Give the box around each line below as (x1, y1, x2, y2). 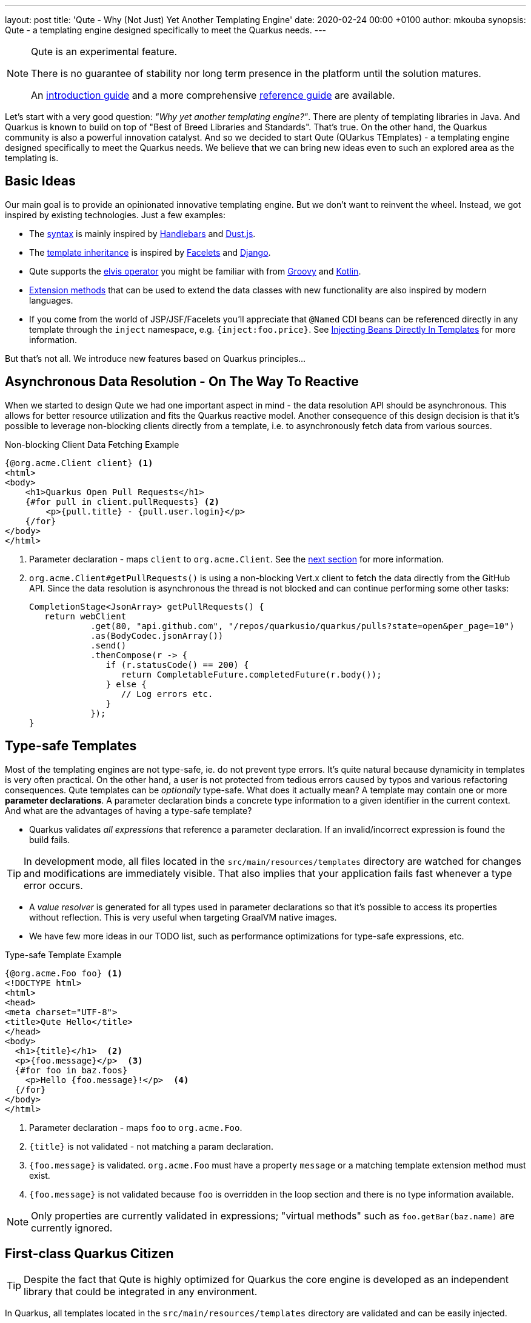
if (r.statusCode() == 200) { (105, 659, 249, 670)
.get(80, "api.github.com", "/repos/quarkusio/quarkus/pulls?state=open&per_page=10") (90, 621, 515, 631)
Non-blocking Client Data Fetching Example (5, 439, 179, 450)
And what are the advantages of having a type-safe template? (5, 805, 252, 816)
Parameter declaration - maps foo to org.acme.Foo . (29, 1122, 242, 1133)
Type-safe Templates (5, 738, 137, 754)
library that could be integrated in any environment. (24, 1285, 258, 1298)
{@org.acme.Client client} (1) (5, 458, 153, 468)
